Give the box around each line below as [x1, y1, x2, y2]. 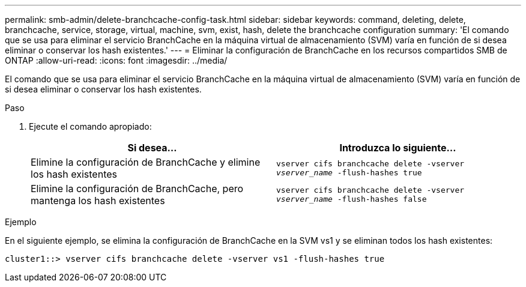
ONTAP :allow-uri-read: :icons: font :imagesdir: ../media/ [5, 55, 228, 65]
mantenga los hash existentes [31, 195, 165, 207]
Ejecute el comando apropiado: [29, 121, 152, 131]
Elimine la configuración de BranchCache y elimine [31, 156, 261, 168]
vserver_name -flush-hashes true [276, 168, 422, 177]
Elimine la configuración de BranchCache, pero [31, 183, 244, 195]
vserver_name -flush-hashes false [276, 195, 427, 204]
